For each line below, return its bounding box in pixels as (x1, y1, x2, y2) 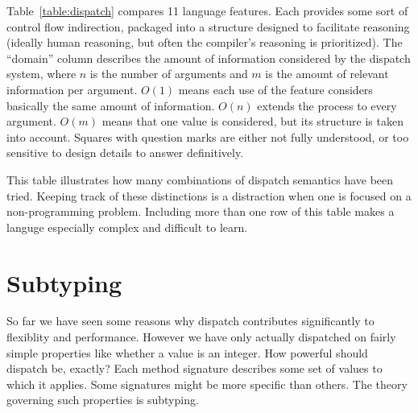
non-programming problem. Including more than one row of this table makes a (6, 203, 395, 220)
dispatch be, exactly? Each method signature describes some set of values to (6, 360, 383, 377)
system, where (6, 65, 77, 82)
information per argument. (6, 81, 138, 97)
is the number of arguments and (89, 65, 248, 82)
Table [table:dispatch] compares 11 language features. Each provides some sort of (6, 2, 408, 19)
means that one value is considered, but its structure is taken (101, 113, 404, 130)
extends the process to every (257, 97, 397, 114)
